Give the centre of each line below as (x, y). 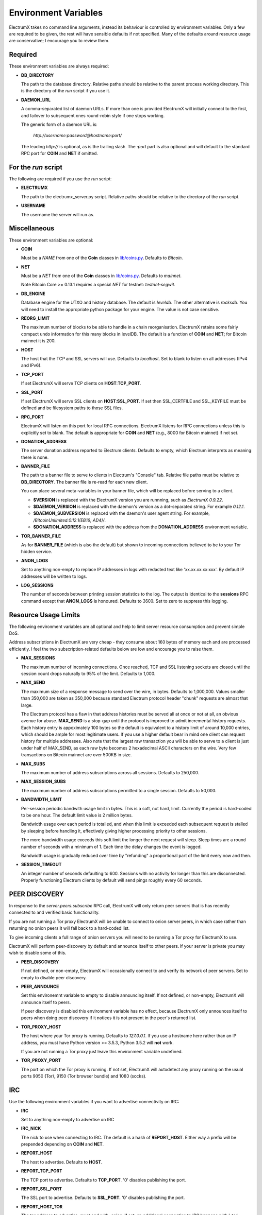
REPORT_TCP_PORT (42, 1171)
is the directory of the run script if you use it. (65, 91)
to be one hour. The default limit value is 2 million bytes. (77, 815)
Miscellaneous (32, 228)
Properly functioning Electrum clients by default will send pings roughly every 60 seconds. (112, 880)
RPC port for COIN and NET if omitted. (59, 154)
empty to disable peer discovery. (54, 977)
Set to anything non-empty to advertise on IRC (68, 1119)
